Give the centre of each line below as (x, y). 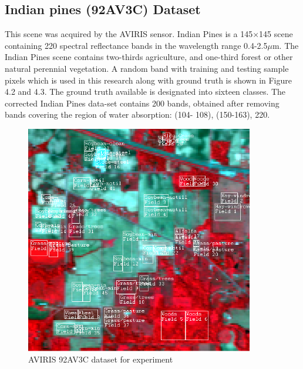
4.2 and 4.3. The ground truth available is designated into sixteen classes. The (145, 92)
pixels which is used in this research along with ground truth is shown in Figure (149, 80)
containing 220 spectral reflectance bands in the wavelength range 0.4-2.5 (136, 45)
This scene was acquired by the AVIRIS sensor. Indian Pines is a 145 (129, 34)
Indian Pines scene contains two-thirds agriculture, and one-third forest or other (149, 57)
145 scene (276, 34)
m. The (285, 45)
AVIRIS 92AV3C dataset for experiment (101, 359)
